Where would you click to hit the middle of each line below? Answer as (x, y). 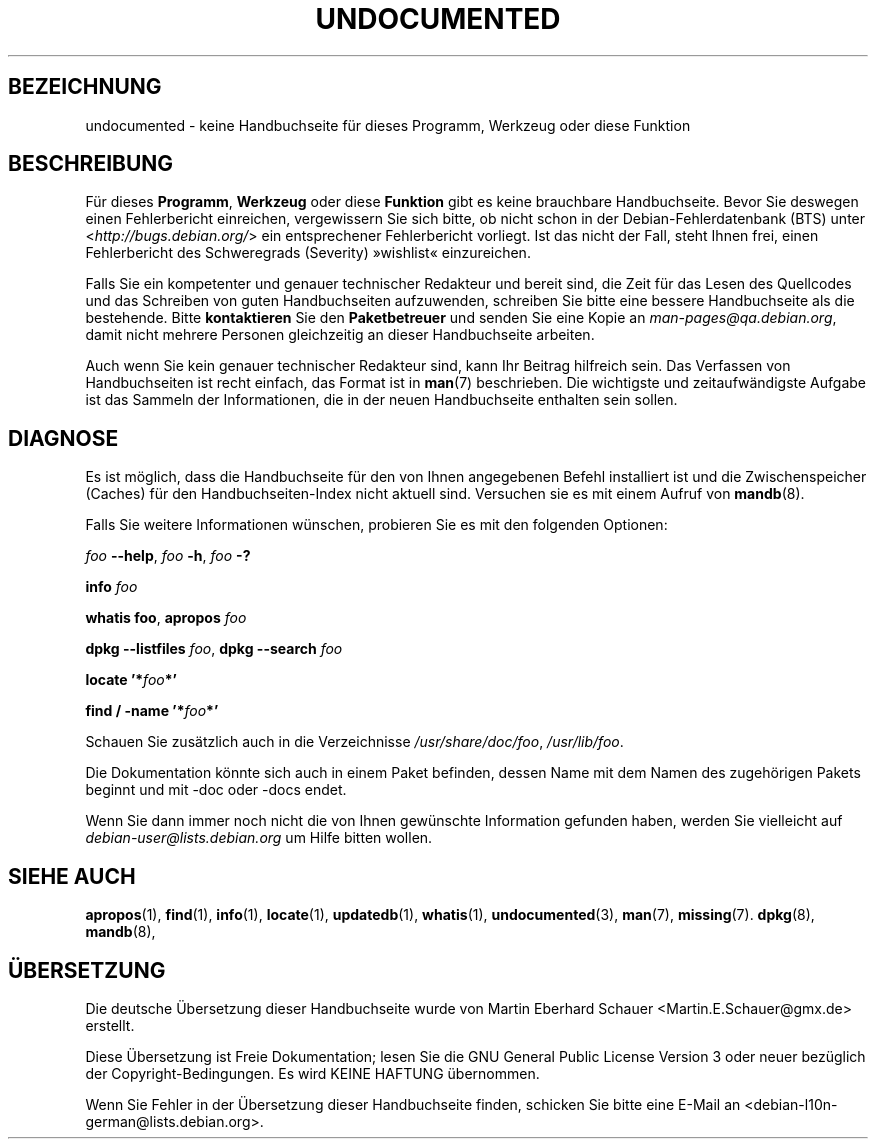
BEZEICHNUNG (85, 87)
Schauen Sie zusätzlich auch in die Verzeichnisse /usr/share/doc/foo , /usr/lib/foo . (354, 742)
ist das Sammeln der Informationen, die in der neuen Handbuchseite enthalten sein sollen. (381, 400)
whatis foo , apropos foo (166, 618)
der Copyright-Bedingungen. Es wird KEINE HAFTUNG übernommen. (312, 1073)
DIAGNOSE (63, 438)
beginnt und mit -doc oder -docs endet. (216, 790)
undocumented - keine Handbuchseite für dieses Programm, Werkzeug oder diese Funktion (388, 125)
